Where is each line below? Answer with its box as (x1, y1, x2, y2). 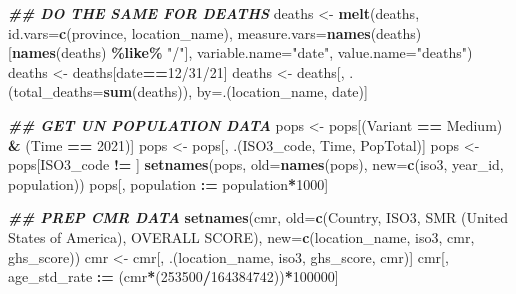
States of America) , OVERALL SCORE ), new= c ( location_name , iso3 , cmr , (8, 226, 475, 247)
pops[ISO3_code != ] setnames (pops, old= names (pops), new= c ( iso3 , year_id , (8, 154, 504, 175)
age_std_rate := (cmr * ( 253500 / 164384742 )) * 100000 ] (8, 266, 339, 287)
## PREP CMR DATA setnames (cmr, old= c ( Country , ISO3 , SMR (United (8, 207, 509, 228)
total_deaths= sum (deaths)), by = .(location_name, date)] (13, 81, 368, 102)
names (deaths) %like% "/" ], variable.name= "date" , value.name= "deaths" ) (11, 42, 473, 63)
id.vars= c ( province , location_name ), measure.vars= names (8, 22, 371, 43)
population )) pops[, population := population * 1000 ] (8, 173, 329, 194)
